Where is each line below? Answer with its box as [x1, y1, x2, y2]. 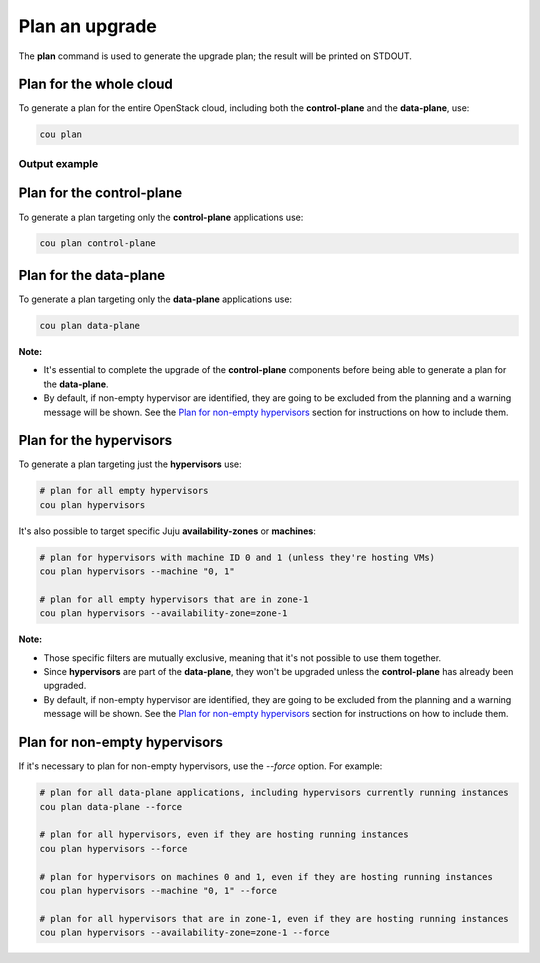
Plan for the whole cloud [18, 76, 174, 93]
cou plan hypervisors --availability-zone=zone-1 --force [39, 927, 330, 939]
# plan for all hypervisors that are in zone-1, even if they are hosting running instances [39, 913, 509, 924]
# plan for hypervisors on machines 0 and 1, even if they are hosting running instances [39, 871, 494, 882]
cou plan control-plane [39, 238, 157, 249]
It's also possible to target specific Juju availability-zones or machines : [18, 525, 317, 537]
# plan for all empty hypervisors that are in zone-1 [39, 593, 309, 605]
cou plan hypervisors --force [39, 843, 188, 854]
